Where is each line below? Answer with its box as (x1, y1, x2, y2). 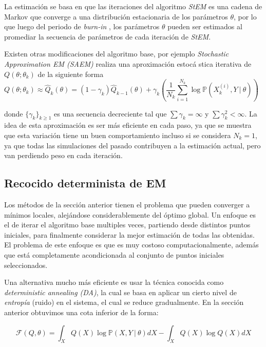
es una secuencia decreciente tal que (54, 108, 167, 119)
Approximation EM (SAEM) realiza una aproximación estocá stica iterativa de (4, 58, 252, 69)
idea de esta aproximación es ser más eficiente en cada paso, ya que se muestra (4, 120, 252, 130)
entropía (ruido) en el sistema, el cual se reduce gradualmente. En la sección (4, 297, 244, 307)
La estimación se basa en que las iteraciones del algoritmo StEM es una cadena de (4, 1, 262, 11)
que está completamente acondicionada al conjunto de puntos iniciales (4, 249, 224, 260)
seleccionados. (4, 259, 48, 270)
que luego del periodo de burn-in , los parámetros (4, 21, 160, 32)
